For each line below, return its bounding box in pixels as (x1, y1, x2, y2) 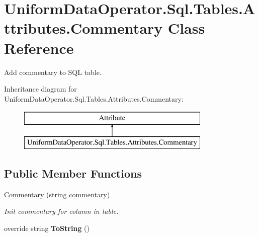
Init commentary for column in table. (4, 206, 119, 216)
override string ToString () (4, 222, 90, 233)
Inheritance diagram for (4, 84, 77, 94)
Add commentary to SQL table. (4, 66, 102, 77)
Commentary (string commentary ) (4, 189, 110, 199)
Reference (4, 37, 74, 58)
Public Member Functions (4, 165, 142, 181)
